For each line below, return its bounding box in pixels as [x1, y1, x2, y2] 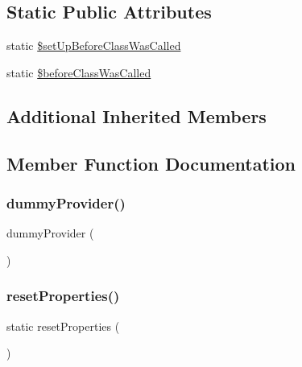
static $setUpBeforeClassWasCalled [6, 37, 181, 54]
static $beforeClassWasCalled [6, 64, 151, 80]
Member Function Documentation [6, 151, 296, 175]
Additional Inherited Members [6, 103, 267, 128]
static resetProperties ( [6, 317, 120, 334]
